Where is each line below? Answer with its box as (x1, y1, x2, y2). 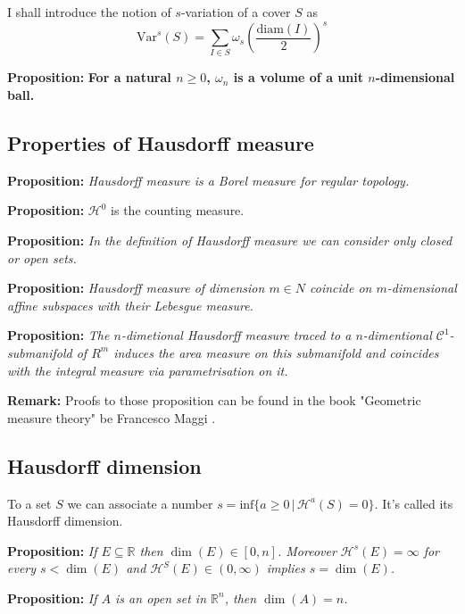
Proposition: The (7, 326, 110, 344)
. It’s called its (374, 494, 453, 512)
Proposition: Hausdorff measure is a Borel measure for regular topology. (7, 170, 410, 189)
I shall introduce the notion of (7, 3, 171, 21)
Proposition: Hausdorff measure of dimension (7, 278, 265, 297)
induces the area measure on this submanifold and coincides (113, 343, 439, 361)
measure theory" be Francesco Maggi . (7, 408, 216, 427)
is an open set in (115, 588, 207, 607)
